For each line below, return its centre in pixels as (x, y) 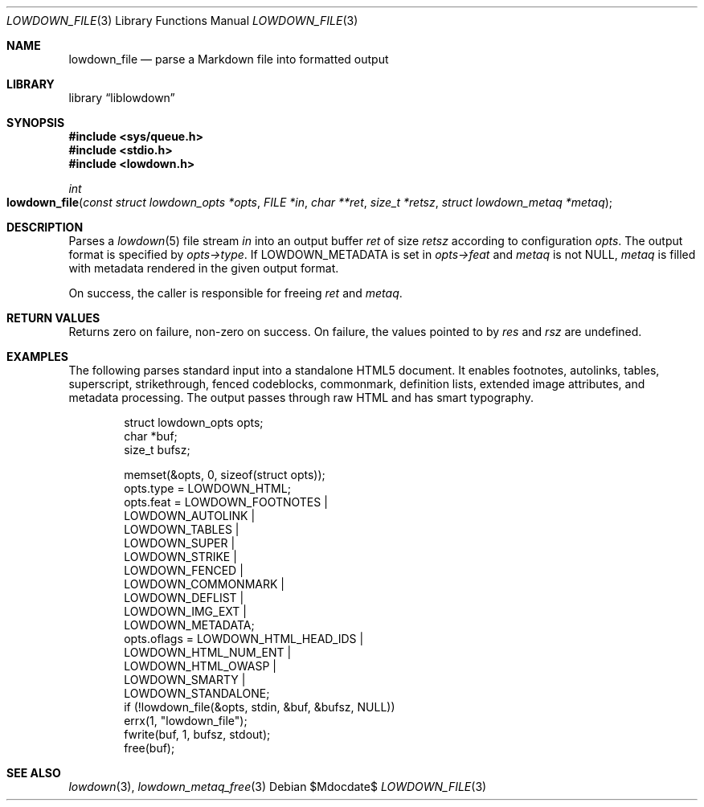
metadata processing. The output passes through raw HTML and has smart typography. (301, 397)
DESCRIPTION (45, 227)
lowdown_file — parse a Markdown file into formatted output (229, 59)
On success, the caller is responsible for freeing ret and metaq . (235, 293)
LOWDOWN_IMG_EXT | (185, 611)
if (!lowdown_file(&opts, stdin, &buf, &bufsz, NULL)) (260, 707)
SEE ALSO (34, 773)
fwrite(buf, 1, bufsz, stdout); (197, 734)
